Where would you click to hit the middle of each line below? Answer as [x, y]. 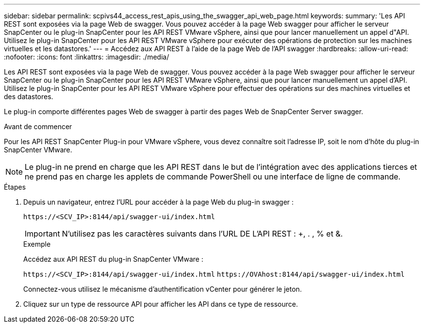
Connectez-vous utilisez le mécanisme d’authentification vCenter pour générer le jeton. [163, 289]
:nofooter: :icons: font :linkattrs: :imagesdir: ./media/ [87, 57]
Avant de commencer [38, 126]
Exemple [37, 244]
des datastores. [29, 97]
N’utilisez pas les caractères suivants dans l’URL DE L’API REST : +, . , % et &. [202, 234]
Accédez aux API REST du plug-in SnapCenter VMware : [113, 259]
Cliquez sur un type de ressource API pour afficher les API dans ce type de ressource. [161, 304]
